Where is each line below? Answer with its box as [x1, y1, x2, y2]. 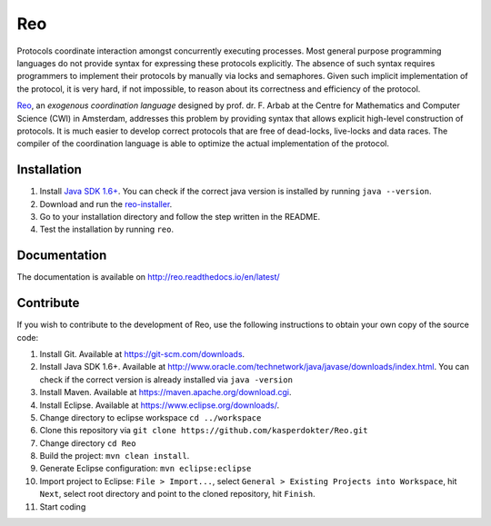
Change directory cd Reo [39, 437, 136, 449]
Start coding [39, 501, 86, 512]
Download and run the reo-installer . [39, 198, 173, 209]
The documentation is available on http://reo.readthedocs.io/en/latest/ [16, 272, 281, 283]
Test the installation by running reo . [39, 223, 175, 235]
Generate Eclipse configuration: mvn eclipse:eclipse [39, 463, 252, 474]
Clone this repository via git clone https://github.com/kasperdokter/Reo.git [39, 425, 368, 436]
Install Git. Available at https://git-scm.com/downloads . [39, 348, 245, 359]
